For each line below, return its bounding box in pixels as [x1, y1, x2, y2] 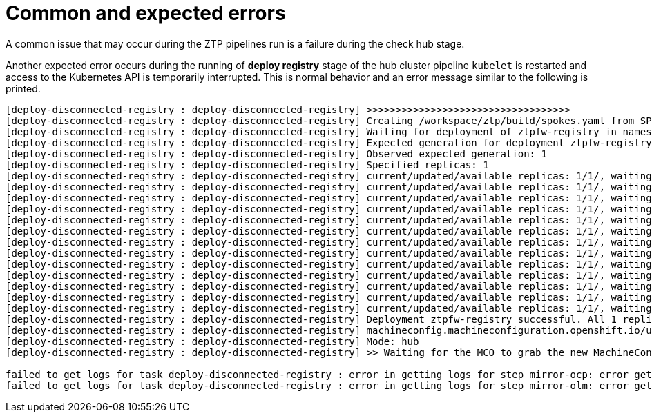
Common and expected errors [6, 1, 286, 25]
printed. [6, 82, 41, 94]
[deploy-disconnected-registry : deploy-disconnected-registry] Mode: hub [6, 335, 419, 347]
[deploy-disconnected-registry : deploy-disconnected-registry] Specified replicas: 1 [6, 159, 489, 170]
